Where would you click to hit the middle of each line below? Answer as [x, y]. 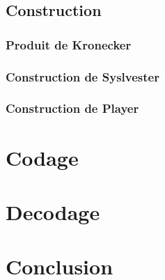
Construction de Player [72, 108]
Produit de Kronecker [69, 44]
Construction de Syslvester [82, 76]
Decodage [53, 211]
